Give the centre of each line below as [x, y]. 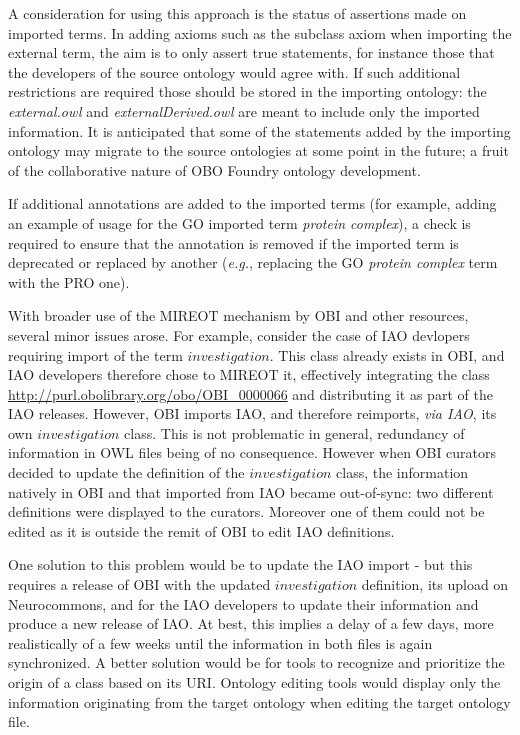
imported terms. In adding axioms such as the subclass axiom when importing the [260, 32]
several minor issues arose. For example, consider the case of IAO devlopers [239, 334]
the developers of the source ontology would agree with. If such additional [234, 71]
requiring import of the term [95, 354]
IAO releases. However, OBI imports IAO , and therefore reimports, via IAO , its [252, 413]
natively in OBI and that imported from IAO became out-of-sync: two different [251, 491]
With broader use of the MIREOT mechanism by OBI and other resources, [238, 315]
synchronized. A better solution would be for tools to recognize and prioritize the [256, 662]
